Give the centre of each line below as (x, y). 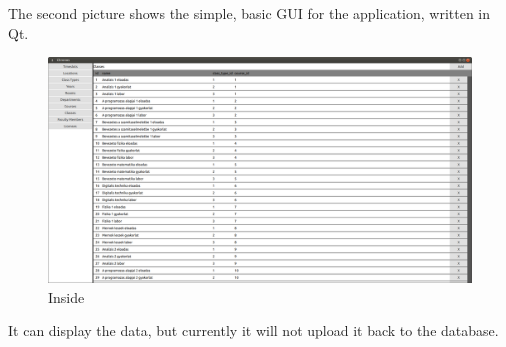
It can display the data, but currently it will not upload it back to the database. (253, 330)
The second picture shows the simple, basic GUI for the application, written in (249, 13)
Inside (66, 296)
